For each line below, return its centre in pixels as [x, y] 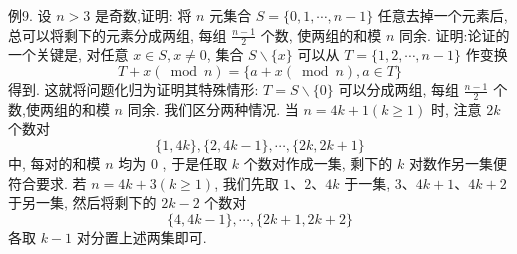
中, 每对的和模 [54, 163]
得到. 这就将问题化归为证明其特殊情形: [133, 89]
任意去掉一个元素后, [442, 15]
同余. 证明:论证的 [454, 34]
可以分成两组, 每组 [398, 89]
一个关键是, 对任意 [68, 54]
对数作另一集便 [457, 163]
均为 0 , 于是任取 [173, 163]
